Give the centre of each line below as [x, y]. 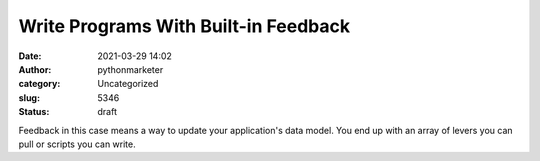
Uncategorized [128, 84]
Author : [35, 69]
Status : [34, 112]
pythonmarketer [130, 69]
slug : [29, 97]
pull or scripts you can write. [77, 144]
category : [39, 84]
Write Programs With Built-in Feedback [184, 26]
